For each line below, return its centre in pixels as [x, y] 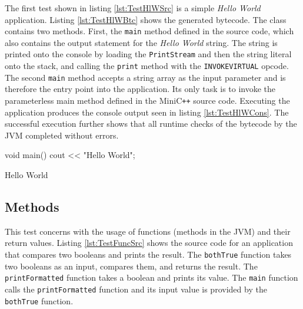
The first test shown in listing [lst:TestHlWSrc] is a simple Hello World [133, 8]
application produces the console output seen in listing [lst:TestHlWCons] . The [147, 112]
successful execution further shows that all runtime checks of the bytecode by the [151, 124]
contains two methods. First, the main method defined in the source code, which [149, 31]
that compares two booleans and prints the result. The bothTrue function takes [148, 254]
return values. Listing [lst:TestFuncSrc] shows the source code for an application [149, 243]
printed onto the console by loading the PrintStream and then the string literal [148, 54]
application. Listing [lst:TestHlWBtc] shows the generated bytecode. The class [146, 19]
